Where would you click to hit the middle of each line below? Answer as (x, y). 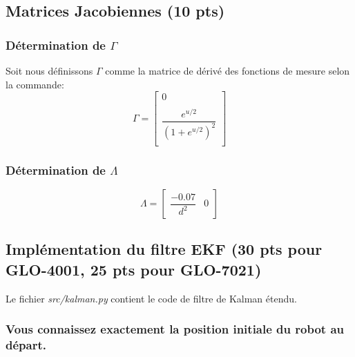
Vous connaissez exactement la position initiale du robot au (175, 329)
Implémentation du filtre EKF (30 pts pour (164, 249)
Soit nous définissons (49, 70)
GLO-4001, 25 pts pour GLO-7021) (134, 269)
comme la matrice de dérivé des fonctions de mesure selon (228, 70)
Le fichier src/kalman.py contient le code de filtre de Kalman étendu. (151, 298)
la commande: (35, 84)
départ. (26, 345)
